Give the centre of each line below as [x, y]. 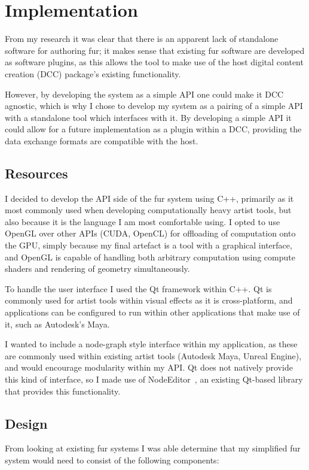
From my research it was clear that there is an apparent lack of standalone [142, 39]
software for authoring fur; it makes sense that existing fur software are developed [155, 50]
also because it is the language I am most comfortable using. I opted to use [143, 221]
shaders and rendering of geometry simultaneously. [97, 269]
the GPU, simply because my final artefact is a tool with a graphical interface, [149, 245]
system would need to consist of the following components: [112, 460]
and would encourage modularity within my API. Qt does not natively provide [149, 367]
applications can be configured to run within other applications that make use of [152, 312]
